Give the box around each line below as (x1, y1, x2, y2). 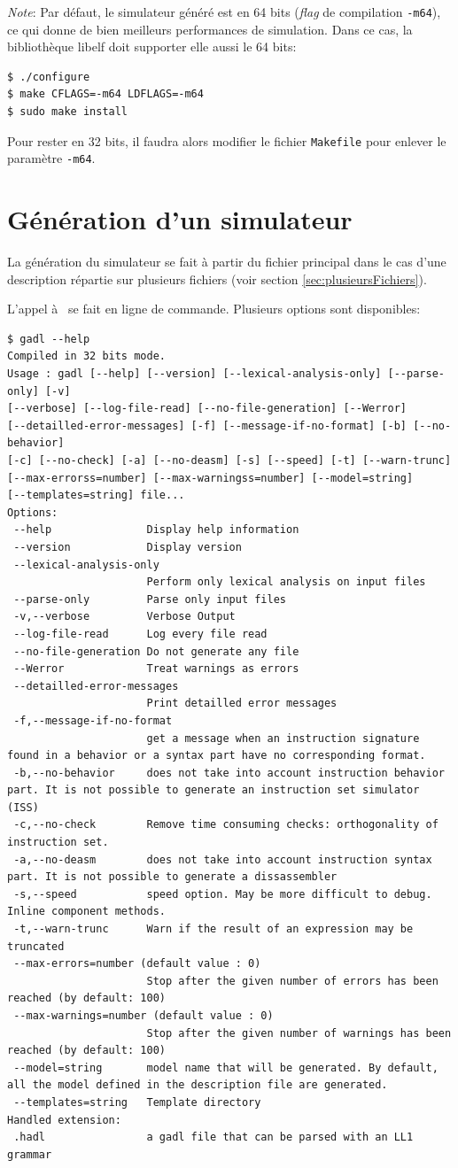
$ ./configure (7, 70, 90, 83)
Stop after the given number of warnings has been (146, 1026, 452, 1040)
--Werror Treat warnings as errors (13, 662, 299, 676)
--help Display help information (13, 523, 299, 537)
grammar (7, 1148, 52, 1161)
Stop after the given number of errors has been (146, 974, 439, 987)
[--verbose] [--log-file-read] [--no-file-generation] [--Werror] (7, 402, 408, 415)
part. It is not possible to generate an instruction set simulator (7, 784, 420, 797)
